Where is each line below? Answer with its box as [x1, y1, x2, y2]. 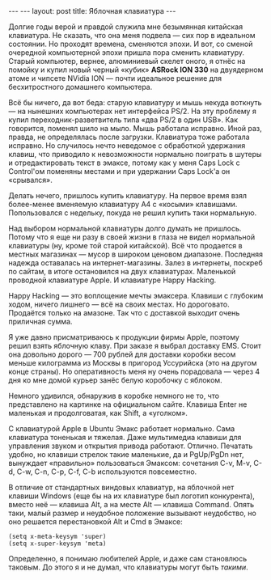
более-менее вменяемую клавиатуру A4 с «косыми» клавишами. [8, 200, 238, 209]
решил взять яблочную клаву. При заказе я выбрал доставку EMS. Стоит [8, 341, 261, 350]
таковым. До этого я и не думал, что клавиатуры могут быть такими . [8, 562, 248, 572]
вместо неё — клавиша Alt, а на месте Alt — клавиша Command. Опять [8, 500, 255, 509]
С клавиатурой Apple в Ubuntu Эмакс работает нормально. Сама [8, 424, 235, 434]
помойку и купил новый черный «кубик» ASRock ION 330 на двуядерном [8, 65, 264, 74]
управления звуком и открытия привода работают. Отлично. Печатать [8, 441, 253, 451]
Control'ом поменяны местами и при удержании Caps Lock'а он [8, 167, 231, 176]
